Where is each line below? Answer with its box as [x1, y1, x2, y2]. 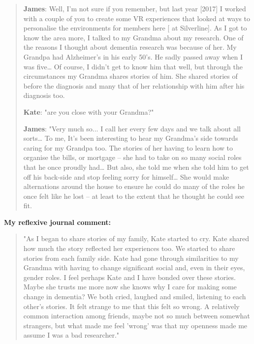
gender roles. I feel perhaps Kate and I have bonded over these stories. [23, 272, 236, 282]
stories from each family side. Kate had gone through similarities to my [23, 252, 239, 263]
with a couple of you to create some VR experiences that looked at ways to [23, 13, 250, 23]
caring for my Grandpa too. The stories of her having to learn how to [23, 142, 233, 153]
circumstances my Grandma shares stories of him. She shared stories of [23, 71, 238, 81]
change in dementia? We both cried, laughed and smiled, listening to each [23, 291, 246, 302]
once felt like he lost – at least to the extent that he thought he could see [23, 190, 244, 201]
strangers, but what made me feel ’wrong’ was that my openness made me [23, 320, 248, 330]
